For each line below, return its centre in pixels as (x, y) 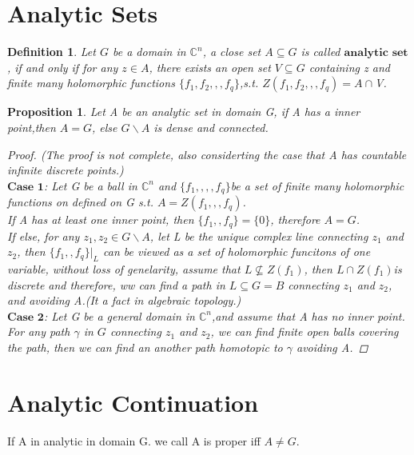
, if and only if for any (63, 67)
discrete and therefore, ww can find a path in (116, 284)
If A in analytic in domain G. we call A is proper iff (134, 440)
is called (320, 52)
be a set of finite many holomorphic (317, 185)
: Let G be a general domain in (119, 315)
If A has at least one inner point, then (101, 220)
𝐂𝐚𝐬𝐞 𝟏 (26, 187)
